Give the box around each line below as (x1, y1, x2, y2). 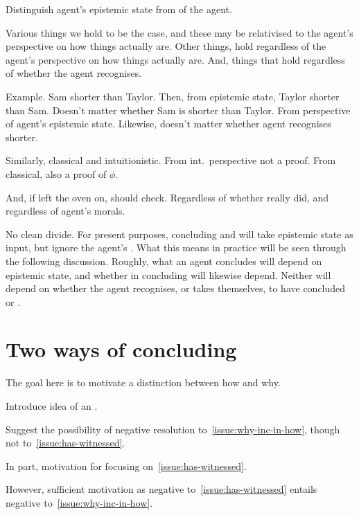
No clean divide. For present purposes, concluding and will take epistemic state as (6, 226, 353, 241)
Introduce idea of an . (6, 399, 98, 413)
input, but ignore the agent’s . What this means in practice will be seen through (6, 240, 347, 255)
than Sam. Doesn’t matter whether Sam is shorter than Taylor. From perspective (6, 102, 351, 117)
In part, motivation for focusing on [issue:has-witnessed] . (6, 458, 247, 473)
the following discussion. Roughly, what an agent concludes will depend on (6, 253, 322, 268)
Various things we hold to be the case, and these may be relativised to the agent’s (6, 25, 353, 39)
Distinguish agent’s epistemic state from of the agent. (6, 2, 232, 16)
